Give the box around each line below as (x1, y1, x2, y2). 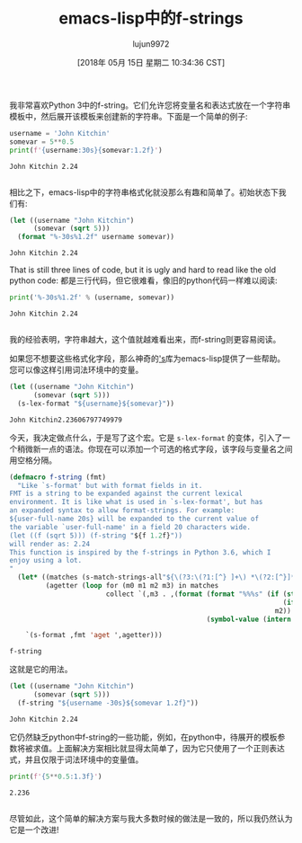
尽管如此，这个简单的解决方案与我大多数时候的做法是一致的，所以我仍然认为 (9, 812, 293, 823)
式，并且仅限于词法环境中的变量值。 (9, 754, 144, 765)
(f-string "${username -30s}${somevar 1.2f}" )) (17, 698, 200, 708)
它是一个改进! (9, 824, 60, 835)
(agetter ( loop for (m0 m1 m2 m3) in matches (45, 581, 219, 590)
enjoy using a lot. (9, 556, 83, 565)
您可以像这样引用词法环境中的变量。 (9, 365, 144, 376)
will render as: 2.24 (9, 539, 91, 548)
